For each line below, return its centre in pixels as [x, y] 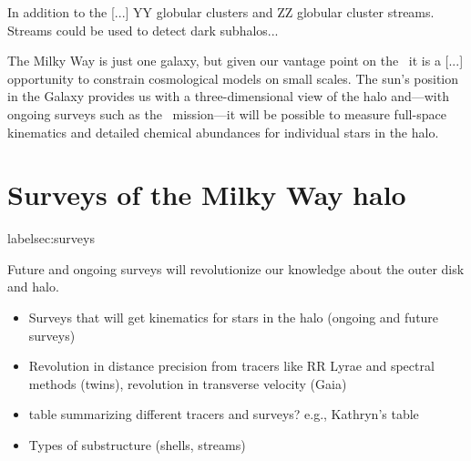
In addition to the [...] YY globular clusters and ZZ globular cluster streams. [221, 12]
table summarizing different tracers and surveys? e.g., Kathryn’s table [224, 414]
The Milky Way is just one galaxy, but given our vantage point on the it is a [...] [235, 61]
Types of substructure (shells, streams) [137, 445]
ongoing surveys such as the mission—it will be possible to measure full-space [227, 113]
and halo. [33, 287]
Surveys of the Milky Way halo [207, 195]
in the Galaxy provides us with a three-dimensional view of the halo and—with [228, 96]
